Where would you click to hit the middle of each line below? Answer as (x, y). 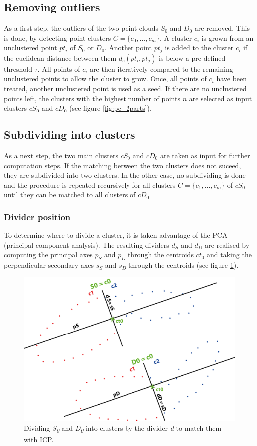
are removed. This (222, 28)
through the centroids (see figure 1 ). (184, 265)
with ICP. (39, 439)
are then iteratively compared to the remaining (161, 68)
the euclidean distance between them (60, 57)
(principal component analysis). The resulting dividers (87, 245)
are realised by (227, 245)
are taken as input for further (205, 156)
